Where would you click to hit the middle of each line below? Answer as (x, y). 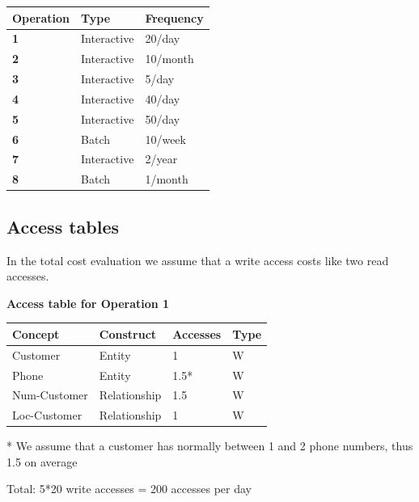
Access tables (63, 226)
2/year (161, 159)
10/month (169, 59)
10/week (165, 139)
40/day (163, 98)
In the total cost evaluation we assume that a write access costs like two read (198, 260)
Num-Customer (50, 395)
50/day (163, 118)
